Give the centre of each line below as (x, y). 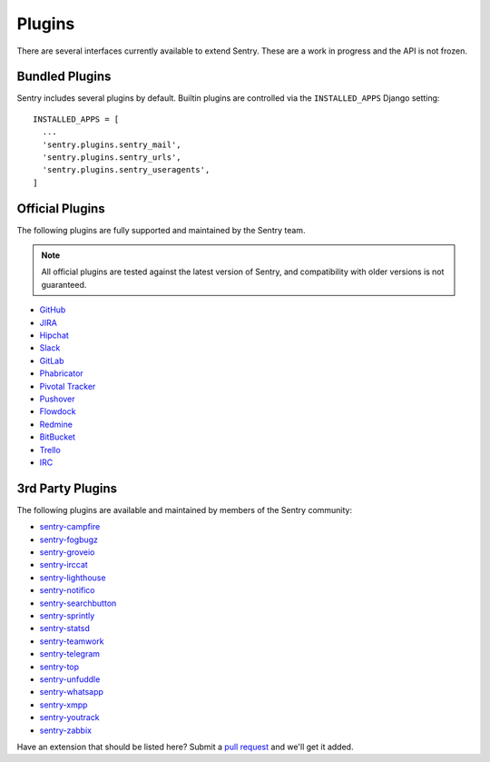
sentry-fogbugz (69, 539)
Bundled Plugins (64, 77)
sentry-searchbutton (78, 603)
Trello (50, 450)
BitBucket (58, 437)
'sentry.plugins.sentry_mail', (112, 144)
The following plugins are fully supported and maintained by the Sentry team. (161, 230)
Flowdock (58, 411)
